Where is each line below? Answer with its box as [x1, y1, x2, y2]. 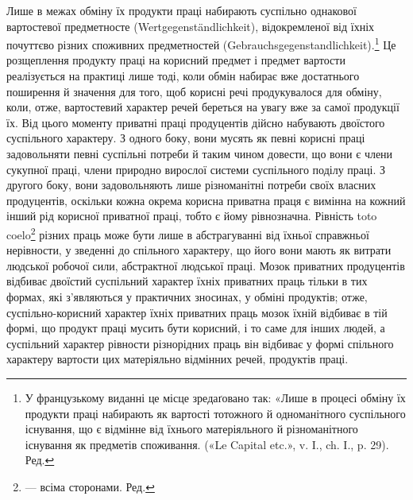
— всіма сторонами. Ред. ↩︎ [25, 478, 155, 494]
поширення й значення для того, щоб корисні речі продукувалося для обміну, [6, 83, 382, 99]
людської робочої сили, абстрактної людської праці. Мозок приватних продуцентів [6, 257, 405, 273]
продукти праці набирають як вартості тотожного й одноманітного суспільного [25, 405, 406, 421]
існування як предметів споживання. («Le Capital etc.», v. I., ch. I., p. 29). [25, 436, 389, 452]
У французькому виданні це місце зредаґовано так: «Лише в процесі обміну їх [25, 389, 406, 405]
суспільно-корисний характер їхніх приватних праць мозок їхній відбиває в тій [6, 304, 388, 320]
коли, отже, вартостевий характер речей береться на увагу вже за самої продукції [6, 99, 399, 115]
